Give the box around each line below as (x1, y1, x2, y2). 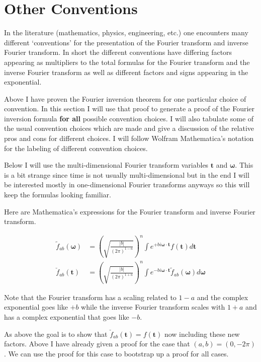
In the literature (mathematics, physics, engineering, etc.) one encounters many (4, 27, 248, 38)
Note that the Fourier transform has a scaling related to (4, 292, 177, 302)
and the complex (197, 292, 248, 302)
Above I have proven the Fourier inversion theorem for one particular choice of (4, 93, 246, 104)
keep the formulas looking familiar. (4, 189, 111, 200)
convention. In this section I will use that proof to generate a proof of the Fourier (4, 103, 255, 114)
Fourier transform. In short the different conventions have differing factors (4, 47, 232, 57)
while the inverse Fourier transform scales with (81, 302, 225, 312)
